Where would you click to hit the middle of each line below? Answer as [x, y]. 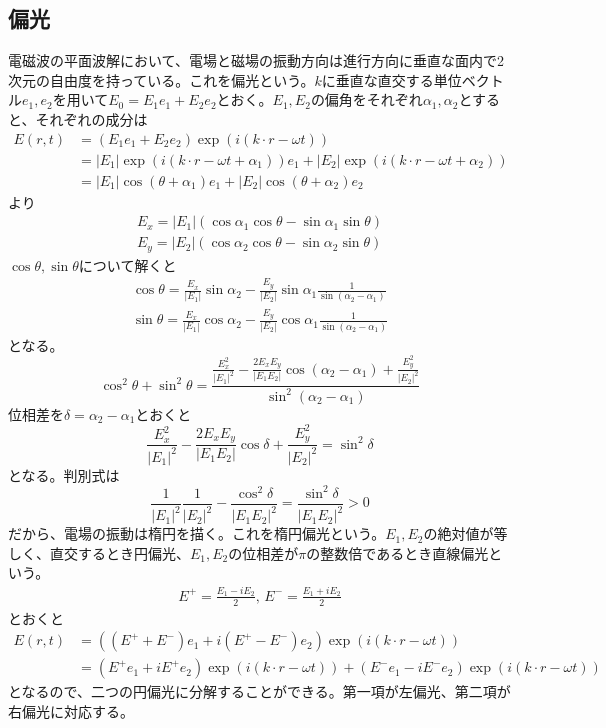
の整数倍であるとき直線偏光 [397, 552]
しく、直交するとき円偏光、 [99, 552]
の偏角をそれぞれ [366, 99]
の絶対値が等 [465, 533]
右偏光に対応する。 [71, 710]
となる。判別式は [64, 474]
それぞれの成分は [91, 118]
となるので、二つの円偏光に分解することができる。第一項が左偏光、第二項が [259, 691]
